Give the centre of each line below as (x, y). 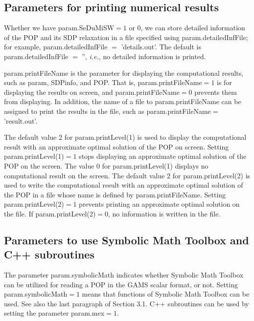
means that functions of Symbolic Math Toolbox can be (166, 294)
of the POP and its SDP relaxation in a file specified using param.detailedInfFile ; (126, 37)
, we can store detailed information (193, 28)
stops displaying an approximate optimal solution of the (163, 156)
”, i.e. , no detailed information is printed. (144, 56)
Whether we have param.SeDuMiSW (59, 28)
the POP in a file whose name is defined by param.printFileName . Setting (115, 194)
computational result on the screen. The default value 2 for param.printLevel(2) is (127, 175)
